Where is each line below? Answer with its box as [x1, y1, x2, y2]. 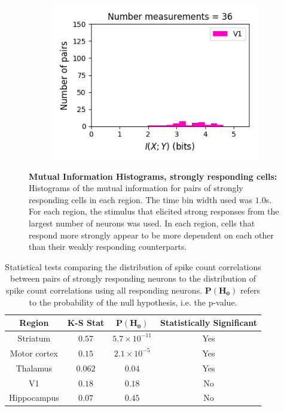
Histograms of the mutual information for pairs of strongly [29, 182, 243, 194]
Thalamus [16, 361, 53, 374]
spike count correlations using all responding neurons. [6, 283, 203, 296]
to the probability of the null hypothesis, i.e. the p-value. [29, 295, 237, 308]
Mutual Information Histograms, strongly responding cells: [29, 170, 277, 182]
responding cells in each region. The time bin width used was [29, 193, 253, 205]
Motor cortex [10, 346, 58, 359]
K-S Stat [67, 316, 105, 329]
